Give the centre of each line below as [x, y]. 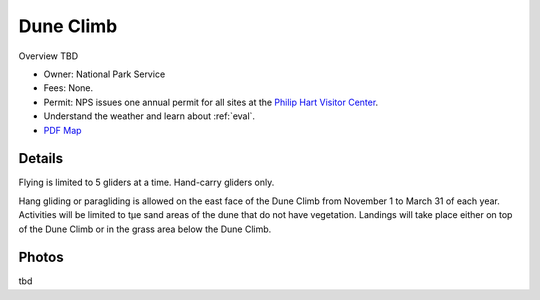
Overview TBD [48, 56]
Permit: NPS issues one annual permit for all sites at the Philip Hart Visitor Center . [211, 102]
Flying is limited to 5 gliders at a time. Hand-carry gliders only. [146, 182]
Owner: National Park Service [104, 74]
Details [41, 158]
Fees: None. [68, 88]
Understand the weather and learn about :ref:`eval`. [149, 116]
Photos [41, 257]
